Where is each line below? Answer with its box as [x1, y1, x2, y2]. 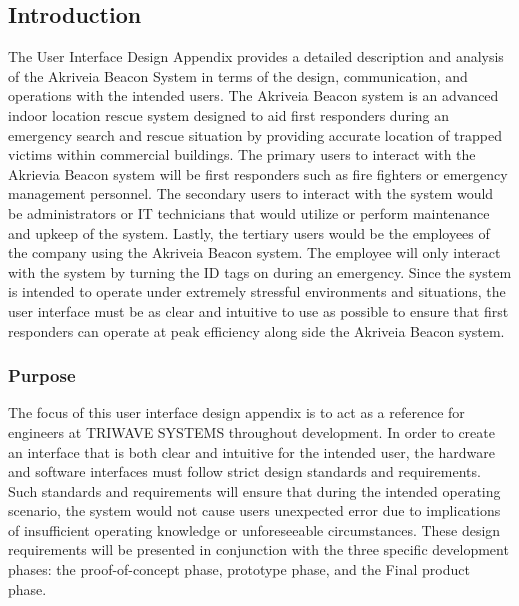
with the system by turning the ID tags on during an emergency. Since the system [8, 261, 512, 282]
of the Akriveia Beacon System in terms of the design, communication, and [8, 65, 468, 86]
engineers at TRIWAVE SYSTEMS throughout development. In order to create [8, 421, 495, 442]
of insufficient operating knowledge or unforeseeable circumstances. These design [8, 519, 501, 540]
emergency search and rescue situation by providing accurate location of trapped [8, 124, 502, 145]
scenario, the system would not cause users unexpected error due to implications [8, 500, 501, 521]
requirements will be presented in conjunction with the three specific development [8, 539, 509, 560]
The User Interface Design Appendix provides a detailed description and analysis [8, 46, 504, 67]
